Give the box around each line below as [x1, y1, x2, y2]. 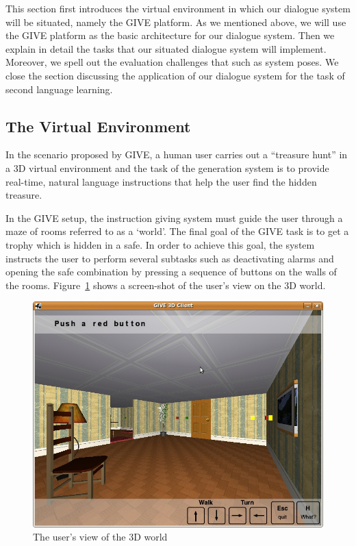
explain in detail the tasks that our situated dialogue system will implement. [5, 41, 327, 55]
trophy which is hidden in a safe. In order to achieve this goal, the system [5, 237, 315, 251]
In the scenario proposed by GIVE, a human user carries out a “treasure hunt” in [5, 147, 348, 162]
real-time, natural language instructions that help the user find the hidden [5, 174, 317, 188]
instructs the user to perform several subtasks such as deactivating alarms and [5, 251, 334, 265]
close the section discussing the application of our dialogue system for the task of [5, 68, 345, 82]
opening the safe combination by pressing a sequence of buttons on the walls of [5, 264, 337, 279]
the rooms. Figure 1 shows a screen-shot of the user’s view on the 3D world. [5, 277, 326, 292]
